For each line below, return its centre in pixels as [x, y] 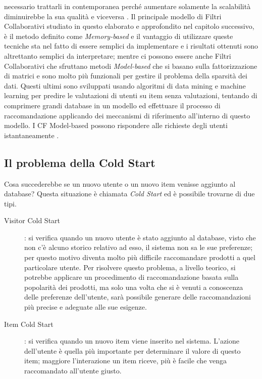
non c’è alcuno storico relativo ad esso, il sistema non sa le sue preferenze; [139, 247]
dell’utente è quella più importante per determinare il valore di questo [133, 350]
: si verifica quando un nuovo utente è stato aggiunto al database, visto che [140, 237]
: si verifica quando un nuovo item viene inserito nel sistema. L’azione [132, 341]
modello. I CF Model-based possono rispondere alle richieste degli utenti [116, 125]
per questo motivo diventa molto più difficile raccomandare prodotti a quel [140, 257]
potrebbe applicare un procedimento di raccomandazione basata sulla [132, 277]
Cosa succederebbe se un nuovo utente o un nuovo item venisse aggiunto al [120, 183]
